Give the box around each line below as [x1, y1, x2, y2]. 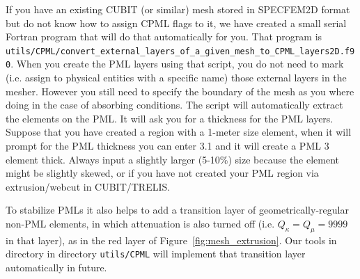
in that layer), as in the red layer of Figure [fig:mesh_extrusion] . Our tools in [6, 232, 337, 247]
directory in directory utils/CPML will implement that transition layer [6, 246, 306, 261]
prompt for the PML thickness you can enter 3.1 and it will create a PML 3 [6, 138, 329, 153]
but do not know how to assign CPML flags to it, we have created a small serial [6, 15, 347, 30]
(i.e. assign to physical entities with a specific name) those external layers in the [6, 70, 347, 85]
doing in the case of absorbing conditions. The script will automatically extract [6, 97, 343, 112]
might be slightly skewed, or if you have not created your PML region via [6, 166, 319, 180]
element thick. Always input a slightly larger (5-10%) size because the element [6, 152, 340, 166]
